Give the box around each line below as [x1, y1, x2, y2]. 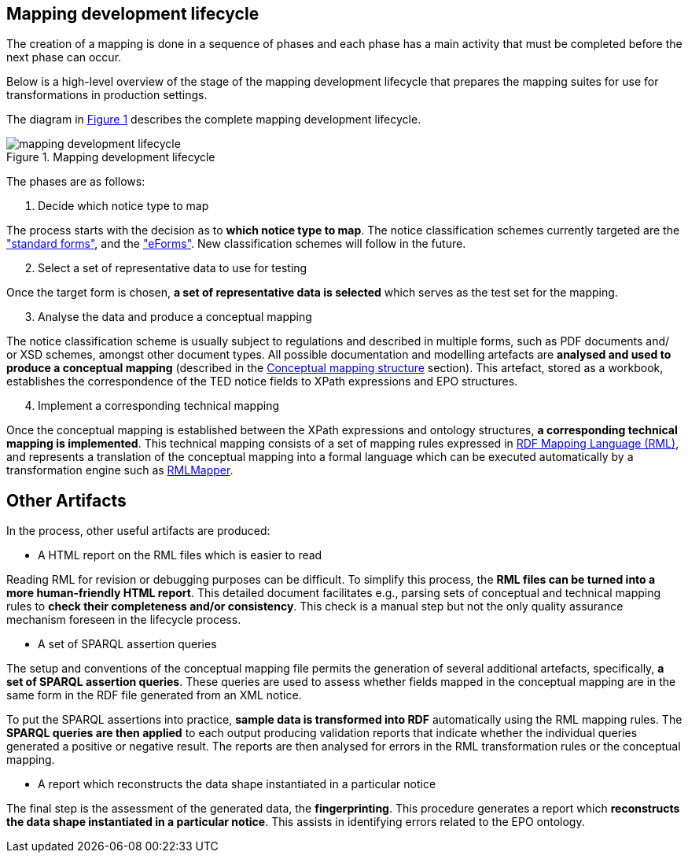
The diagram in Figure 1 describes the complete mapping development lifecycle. [6, 112, 421, 127]
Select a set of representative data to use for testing [38, 261, 307, 275]
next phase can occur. [6, 50, 122, 65]
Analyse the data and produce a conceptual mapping [38, 310, 312, 324]
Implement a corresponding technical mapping [38, 399, 280, 413]
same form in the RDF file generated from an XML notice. [6, 688, 302, 702]
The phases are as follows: [6, 175, 145, 189]
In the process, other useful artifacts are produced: [6, 524, 270, 538]
